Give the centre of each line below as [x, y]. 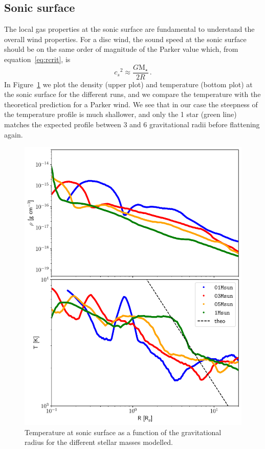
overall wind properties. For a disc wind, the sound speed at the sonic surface [125, 39]
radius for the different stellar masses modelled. [99, 442]
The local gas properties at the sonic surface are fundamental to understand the [129, 29]
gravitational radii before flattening [204, 124]
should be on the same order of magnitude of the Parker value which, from [121, 49]
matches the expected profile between [63, 124]
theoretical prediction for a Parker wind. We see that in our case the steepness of [131, 104]
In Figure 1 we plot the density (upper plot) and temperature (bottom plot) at [128, 84]
